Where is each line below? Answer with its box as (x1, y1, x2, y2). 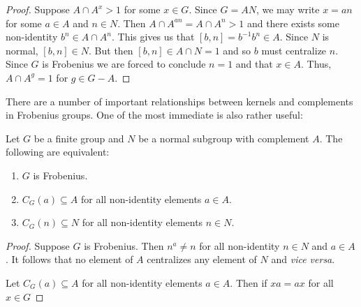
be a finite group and (34, 130, 124, 145)
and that (235, 57, 273, 71)
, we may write (256, 2, 320, 16)
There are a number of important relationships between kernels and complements (6, 93, 353, 108)
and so (223, 43, 251, 57)
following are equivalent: (6, 144, 110, 159)
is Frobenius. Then (84, 238, 164, 253)
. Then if (230, 275, 267, 290)
